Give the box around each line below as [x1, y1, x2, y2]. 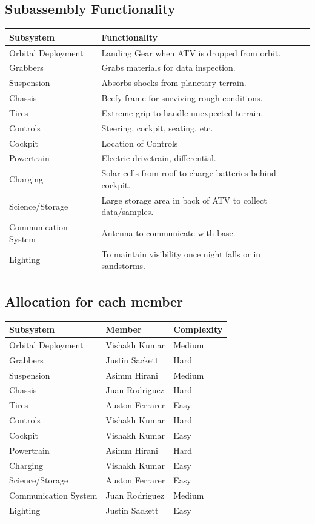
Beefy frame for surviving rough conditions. [101, 91, 263, 104]
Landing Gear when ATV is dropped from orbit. [101, 46, 281, 59]
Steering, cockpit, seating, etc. [101, 121, 213, 134]
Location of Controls [101, 136, 178, 149]
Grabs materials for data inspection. [101, 61, 236, 74]
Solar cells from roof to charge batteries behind [101, 167, 276, 179]
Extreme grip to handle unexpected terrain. [101, 106, 264, 119]
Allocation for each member [5, 291, 183, 310]
